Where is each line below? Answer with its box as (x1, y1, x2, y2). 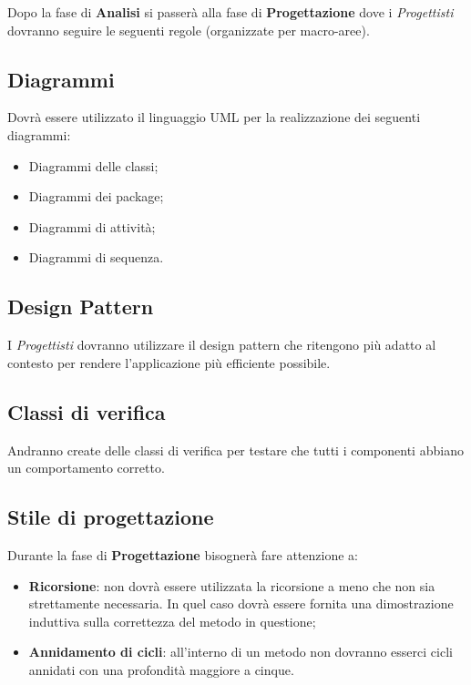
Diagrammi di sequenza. (28, 248, 164, 267)
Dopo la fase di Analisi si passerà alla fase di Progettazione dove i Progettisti (7, 3, 454, 21)
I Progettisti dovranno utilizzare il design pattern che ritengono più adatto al (7, 335, 436, 354)
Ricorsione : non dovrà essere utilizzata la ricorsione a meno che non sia (28, 576, 435, 595)
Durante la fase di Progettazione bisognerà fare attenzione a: (7, 545, 358, 564)
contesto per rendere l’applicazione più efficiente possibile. (7, 353, 331, 372)
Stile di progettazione (7, 503, 214, 531)
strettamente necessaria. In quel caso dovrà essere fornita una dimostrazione (28, 594, 454, 613)
